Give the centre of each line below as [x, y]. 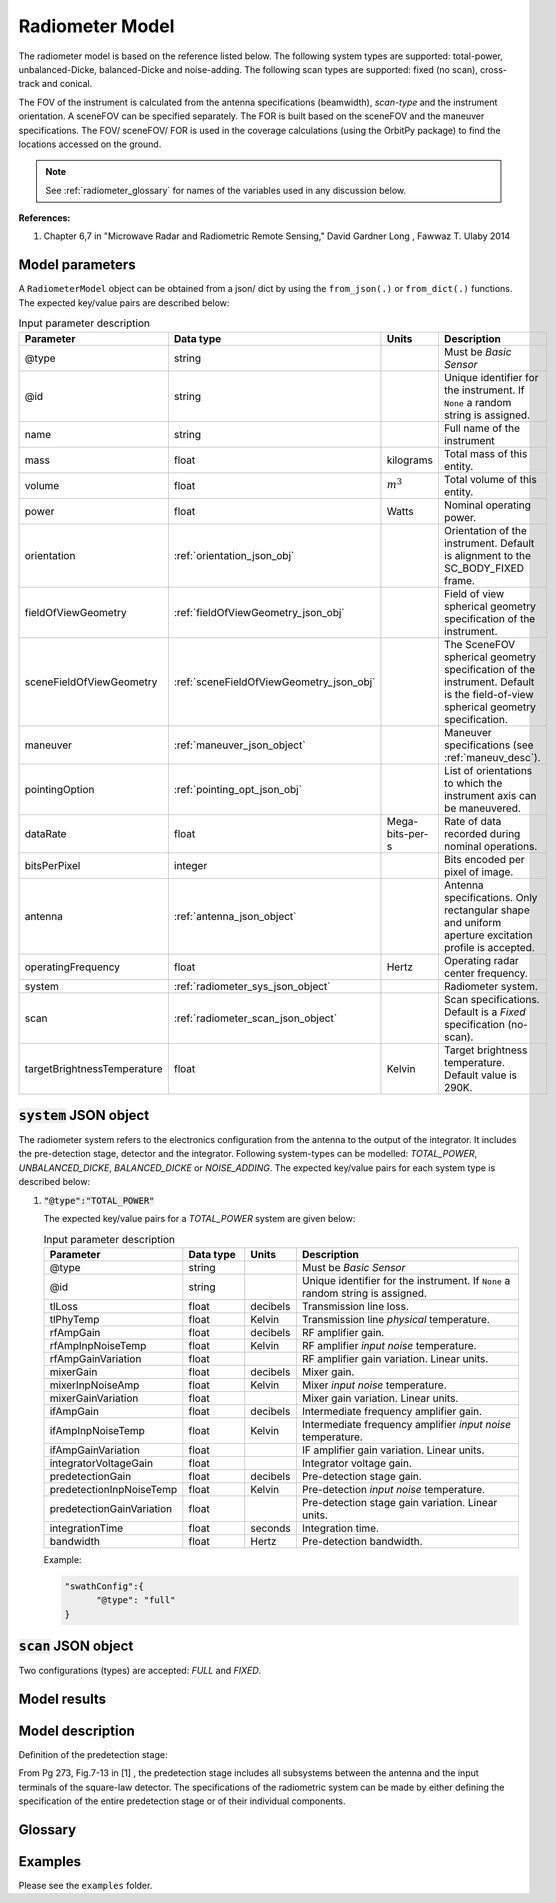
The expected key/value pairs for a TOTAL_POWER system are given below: [199, 1218]
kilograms [410, 460]
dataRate [45, 833]
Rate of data [472, 821]
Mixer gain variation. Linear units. [380, 1398]
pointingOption [59, 789]
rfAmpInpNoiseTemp [98, 1345]
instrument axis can [490, 795]
